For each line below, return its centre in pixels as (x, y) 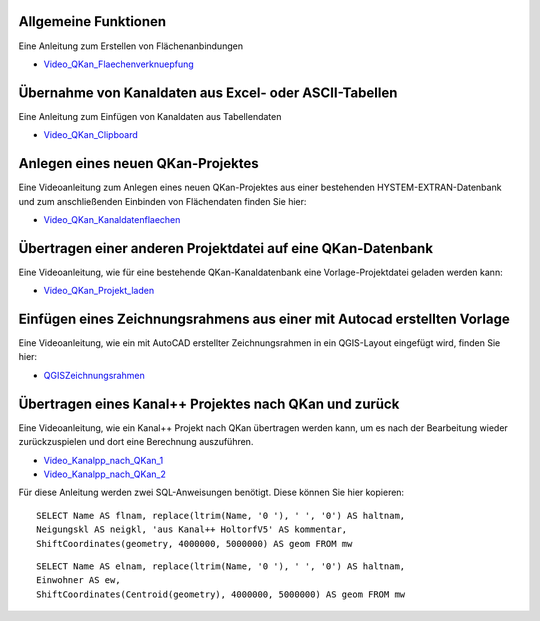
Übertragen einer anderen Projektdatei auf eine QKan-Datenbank (226, 248)
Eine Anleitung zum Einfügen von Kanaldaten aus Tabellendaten (150, 116)
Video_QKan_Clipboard (91, 135)
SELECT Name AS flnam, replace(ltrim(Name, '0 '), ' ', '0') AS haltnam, (221, 515)
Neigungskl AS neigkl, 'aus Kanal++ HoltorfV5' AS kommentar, (192, 529)
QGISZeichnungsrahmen (94, 375)
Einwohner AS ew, (78, 580)
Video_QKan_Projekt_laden (99, 291)
